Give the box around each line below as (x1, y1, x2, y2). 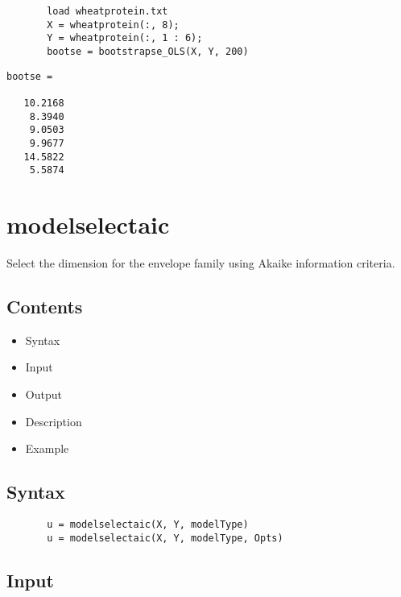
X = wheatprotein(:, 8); (47, 19, 180, 31)
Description (25, 413, 82, 429)
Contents (6, 293, 83, 318)
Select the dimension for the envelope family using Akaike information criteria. (6, 255, 395, 271)
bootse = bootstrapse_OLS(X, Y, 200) (47, 45, 249, 57)
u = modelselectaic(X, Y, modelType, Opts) (47, 532, 283, 544)
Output (25, 385, 62, 402)
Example (25, 440, 69, 457)
